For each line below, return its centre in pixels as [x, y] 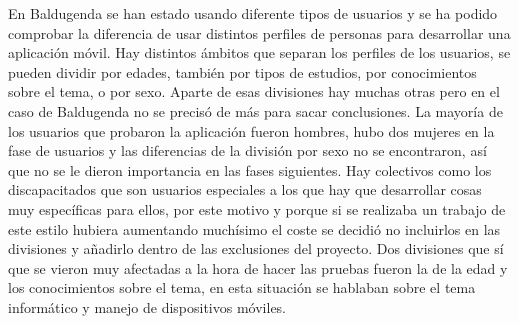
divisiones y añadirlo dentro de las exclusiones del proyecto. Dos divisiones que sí [256, 248]
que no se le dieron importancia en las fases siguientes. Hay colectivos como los [250, 169]
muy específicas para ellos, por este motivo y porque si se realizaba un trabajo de [257, 208]
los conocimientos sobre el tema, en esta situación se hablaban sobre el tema [242, 287]
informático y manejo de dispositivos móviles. [147, 306]
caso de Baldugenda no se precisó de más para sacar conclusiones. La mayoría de [255, 110]
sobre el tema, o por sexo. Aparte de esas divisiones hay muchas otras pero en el [254, 91]
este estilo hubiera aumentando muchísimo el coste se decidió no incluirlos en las [254, 228]
